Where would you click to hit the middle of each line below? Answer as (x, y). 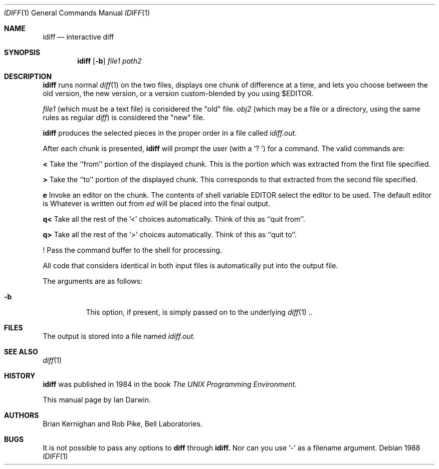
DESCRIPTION (28, 76)
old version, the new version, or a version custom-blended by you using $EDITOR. (178, 93)
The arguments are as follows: (93, 281)
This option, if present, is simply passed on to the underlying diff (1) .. (199, 312)
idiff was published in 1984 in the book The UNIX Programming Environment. (170, 384)
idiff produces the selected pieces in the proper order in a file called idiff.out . (170, 133)
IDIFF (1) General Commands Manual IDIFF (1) (77, 13)
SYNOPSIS (22, 52)
